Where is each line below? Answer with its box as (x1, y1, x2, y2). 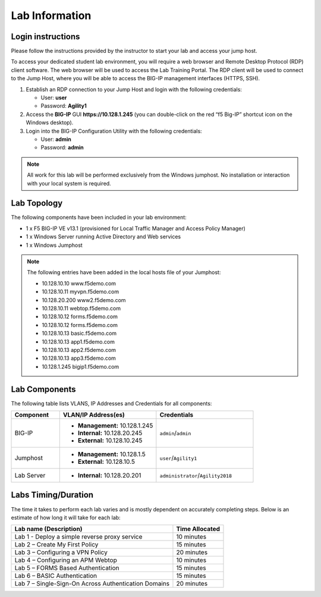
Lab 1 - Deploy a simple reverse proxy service (14, 533, 143, 541)
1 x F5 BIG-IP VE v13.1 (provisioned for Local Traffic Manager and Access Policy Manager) (26, 225, 246, 232)
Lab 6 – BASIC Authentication (14, 571, 97, 580)
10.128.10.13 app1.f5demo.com (42, 338, 115, 345)
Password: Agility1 (40, 102, 87, 109)
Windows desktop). (26, 119, 74, 126)
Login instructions (11, 32, 80, 42)
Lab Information (11, 9, 92, 22)
